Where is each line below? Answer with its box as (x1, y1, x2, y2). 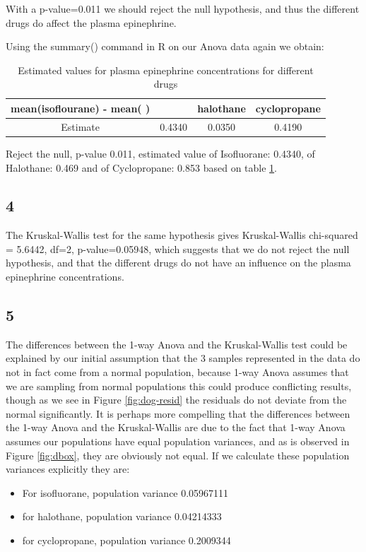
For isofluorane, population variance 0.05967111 (22, 485, 229, 500)
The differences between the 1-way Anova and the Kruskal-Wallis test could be (6, 336, 348, 351)
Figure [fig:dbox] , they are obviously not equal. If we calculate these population (6, 447, 350, 462)
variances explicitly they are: (6, 462, 130, 476)
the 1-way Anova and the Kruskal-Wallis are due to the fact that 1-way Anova (6, 420, 346, 435)
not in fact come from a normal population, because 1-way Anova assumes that (6, 365, 349, 380)
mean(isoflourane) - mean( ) (11, 100, 150, 115)
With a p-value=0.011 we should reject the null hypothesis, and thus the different (6, 1, 360, 16)
